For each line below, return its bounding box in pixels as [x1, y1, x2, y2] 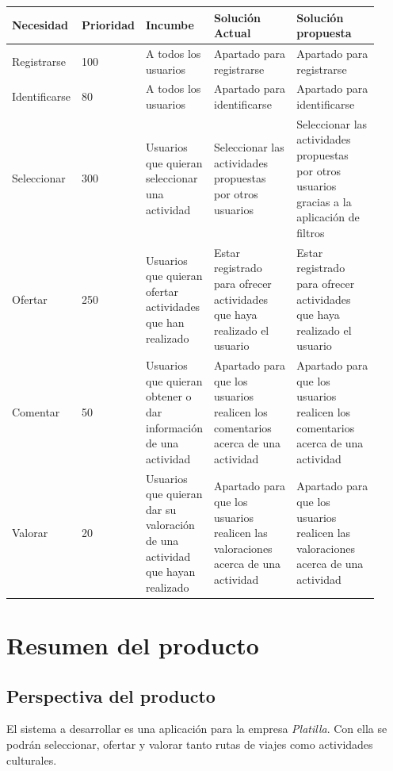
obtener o [146, 388, 192, 405]
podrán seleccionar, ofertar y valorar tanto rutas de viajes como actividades [6, 736, 373, 753]
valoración [146, 516, 195, 533]
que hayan [146, 563, 196, 580]
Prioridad [82, 17, 135, 33]
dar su [146, 501, 177, 517]
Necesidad [12, 17, 69, 33]
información [146, 419, 204, 435]
